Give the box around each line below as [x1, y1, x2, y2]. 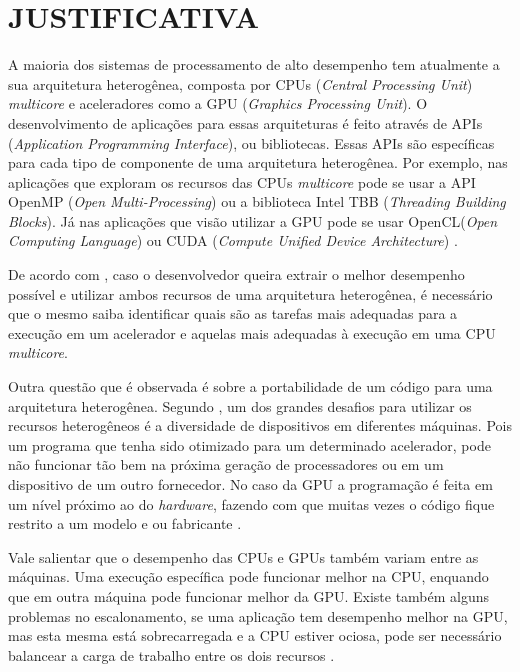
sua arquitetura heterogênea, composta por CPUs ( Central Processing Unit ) [8, 73, 473, 94]
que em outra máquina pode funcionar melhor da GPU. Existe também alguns [8, 585, 490, 606]
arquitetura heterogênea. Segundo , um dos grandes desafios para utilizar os [8, 395, 472, 416]
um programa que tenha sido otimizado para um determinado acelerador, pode [8, 434, 491, 455]
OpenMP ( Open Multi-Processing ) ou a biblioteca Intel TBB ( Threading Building [8, 191, 506, 212]
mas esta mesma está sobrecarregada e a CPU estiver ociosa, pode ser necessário [8, 625, 502, 646]
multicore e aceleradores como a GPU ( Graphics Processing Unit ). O [8, 93, 428, 114]
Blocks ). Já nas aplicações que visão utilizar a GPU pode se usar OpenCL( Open [8, 210, 498, 231]
